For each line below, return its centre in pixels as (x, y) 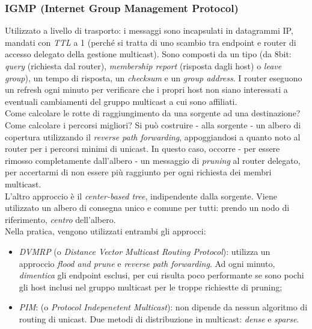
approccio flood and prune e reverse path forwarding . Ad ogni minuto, (147, 263)
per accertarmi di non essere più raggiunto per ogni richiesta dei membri (138, 172)
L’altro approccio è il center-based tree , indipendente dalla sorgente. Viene (141, 196)
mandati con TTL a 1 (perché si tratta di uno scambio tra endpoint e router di (151, 42)
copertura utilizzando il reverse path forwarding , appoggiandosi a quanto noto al (153, 136)
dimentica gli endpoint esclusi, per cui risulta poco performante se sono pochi (161, 275)
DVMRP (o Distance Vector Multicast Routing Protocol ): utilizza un (145, 251)
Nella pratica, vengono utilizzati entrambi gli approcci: (106, 231)
